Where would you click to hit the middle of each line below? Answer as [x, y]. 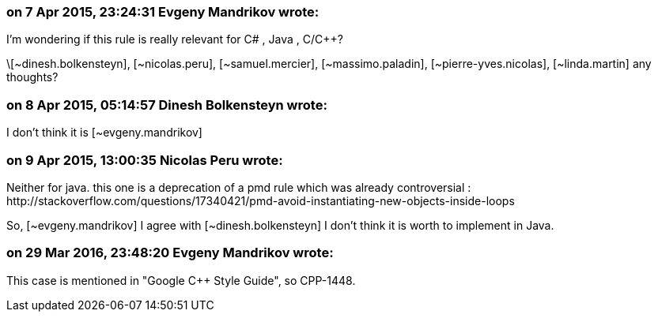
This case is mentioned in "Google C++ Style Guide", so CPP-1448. [181, 280]
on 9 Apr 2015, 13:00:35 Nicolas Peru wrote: [145, 160]
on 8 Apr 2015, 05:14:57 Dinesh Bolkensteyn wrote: [167, 105]
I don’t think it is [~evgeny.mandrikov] [104, 133]
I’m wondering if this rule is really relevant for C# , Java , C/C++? [175, 39]
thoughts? [32, 77]
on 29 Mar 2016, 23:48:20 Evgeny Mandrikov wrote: [170, 253]
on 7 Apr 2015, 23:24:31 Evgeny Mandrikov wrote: [163, 12]
